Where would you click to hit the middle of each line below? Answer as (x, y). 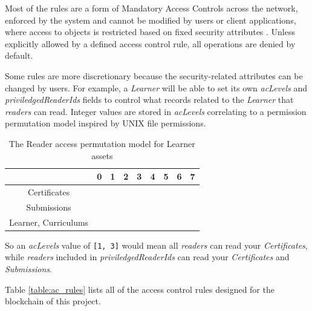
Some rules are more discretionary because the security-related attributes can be (154, 75)
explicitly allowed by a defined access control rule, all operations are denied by (150, 43)
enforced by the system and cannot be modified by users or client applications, (151, 20)
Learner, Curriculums (49, 222)
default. (19, 55)
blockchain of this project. (53, 301)
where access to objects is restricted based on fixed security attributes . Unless (150, 32)
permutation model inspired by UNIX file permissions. (106, 123)
